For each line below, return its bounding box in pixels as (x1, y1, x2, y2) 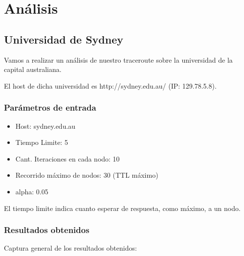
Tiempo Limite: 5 (15, 137, 68, 147)
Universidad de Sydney (4, 31, 123, 47)
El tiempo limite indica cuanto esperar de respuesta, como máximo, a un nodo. (4, 203, 241, 213)
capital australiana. (4, 64, 62, 74)
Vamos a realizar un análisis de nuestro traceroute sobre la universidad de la (4, 54, 233, 65)
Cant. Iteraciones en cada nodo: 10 (15, 153, 120, 163)
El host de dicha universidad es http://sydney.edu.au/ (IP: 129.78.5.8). (4, 80, 217, 91)
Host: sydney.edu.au (15, 120, 76, 131)
